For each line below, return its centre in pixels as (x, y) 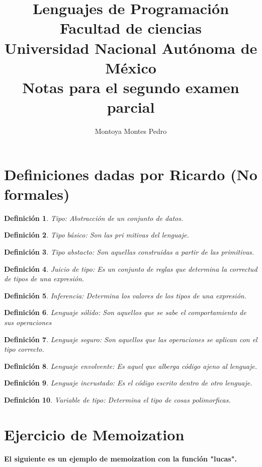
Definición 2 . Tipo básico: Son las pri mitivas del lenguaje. (97, 235)
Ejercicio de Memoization (94, 434)
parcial (131, 107)
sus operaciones (28, 322)
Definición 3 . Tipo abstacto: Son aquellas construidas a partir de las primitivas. (129, 251)
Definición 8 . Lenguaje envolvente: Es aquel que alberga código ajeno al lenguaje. (130, 366)
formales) (37, 193)
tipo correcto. (24, 349)
